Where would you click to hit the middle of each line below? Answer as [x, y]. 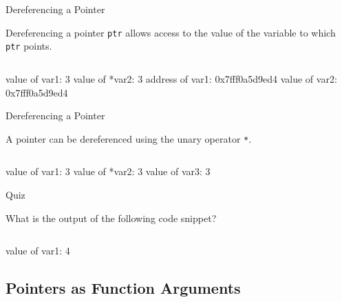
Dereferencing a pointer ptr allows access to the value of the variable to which [171, 32]
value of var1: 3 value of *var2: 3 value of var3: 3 [108, 171]
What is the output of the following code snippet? [111, 218]
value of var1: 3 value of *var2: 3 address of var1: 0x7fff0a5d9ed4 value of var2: [171, 78]
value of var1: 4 [38, 251]
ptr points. [29, 46]
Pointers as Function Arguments [123, 288]
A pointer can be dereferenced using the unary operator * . [129, 138]
